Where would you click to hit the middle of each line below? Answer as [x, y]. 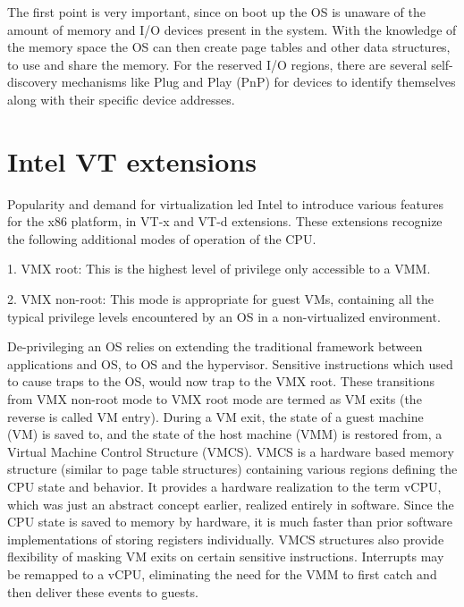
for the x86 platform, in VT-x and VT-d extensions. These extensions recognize [225, 221]
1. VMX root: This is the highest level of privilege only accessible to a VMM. [219, 269]
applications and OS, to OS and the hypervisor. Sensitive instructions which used [230, 363]
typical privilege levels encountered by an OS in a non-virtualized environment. [224, 316]
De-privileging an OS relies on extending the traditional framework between [215, 346]
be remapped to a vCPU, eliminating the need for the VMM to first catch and [222, 573]
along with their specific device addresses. [121, 99]
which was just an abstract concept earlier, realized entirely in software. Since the [231, 504]
